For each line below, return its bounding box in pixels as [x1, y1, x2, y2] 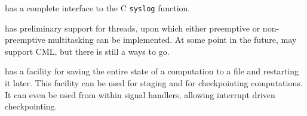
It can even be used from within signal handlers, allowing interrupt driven [5, 88, 275, 101]
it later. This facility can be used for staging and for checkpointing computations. [5, 77, 303, 89]
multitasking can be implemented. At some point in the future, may [48, 33, 297, 46]
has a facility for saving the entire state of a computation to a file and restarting [5, 65, 299, 77]
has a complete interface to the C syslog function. [5, 2, 191, 14]
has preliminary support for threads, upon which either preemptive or [5, 21, 260, 34]
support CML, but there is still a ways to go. [5, 45, 170, 57]
